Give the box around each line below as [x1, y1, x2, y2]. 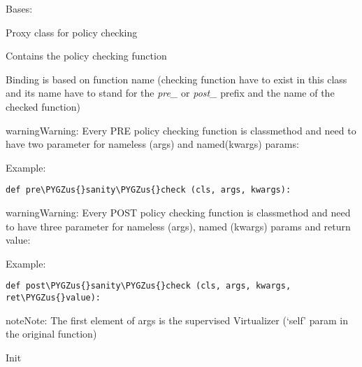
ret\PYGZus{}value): [6, 293, 101, 303]
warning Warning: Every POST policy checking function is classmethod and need [6, 205, 351, 219]
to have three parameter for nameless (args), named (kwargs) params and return [6, 219, 351, 233]
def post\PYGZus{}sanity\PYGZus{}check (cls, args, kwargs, [6, 281, 291, 291]
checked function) [6, 99, 80, 113]
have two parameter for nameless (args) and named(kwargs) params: [6, 137, 299, 151]
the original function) [6, 326, 97, 341]
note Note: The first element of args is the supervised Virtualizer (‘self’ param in [6, 312, 348, 327]
